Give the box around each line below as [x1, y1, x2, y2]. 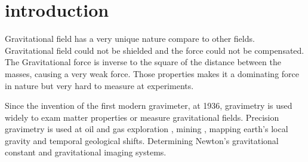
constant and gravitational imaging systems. [5, 146, 167, 158]
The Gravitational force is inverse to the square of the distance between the [5, 56, 281, 68]
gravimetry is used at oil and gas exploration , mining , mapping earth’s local [5, 123, 288, 135]
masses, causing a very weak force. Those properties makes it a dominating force [5, 67, 299, 80]
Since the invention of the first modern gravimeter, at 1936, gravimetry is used [5, 99, 292, 112]
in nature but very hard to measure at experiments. [5, 79, 194, 91]
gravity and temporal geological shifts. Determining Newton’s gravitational [5, 134, 279, 146]
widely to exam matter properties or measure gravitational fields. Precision [5, 111, 279, 123]
